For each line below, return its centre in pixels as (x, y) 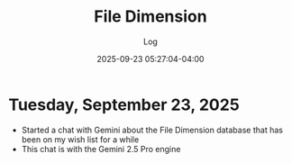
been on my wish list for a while (80, 139)
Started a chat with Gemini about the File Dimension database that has (152, 130)
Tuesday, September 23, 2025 (124, 104)
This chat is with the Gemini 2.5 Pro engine (101, 149)
